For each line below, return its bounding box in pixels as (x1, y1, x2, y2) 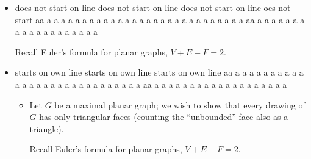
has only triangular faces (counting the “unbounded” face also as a (39, 110, 288, 123)
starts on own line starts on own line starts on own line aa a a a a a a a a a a (15, 66, 304, 79)
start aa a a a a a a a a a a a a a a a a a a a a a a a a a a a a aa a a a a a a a (15, 13, 305, 26)
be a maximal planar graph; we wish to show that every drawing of (54, 98, 306, 111)
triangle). (29, 122, 64, 135)
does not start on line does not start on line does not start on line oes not (15, 1, 291, 13)
